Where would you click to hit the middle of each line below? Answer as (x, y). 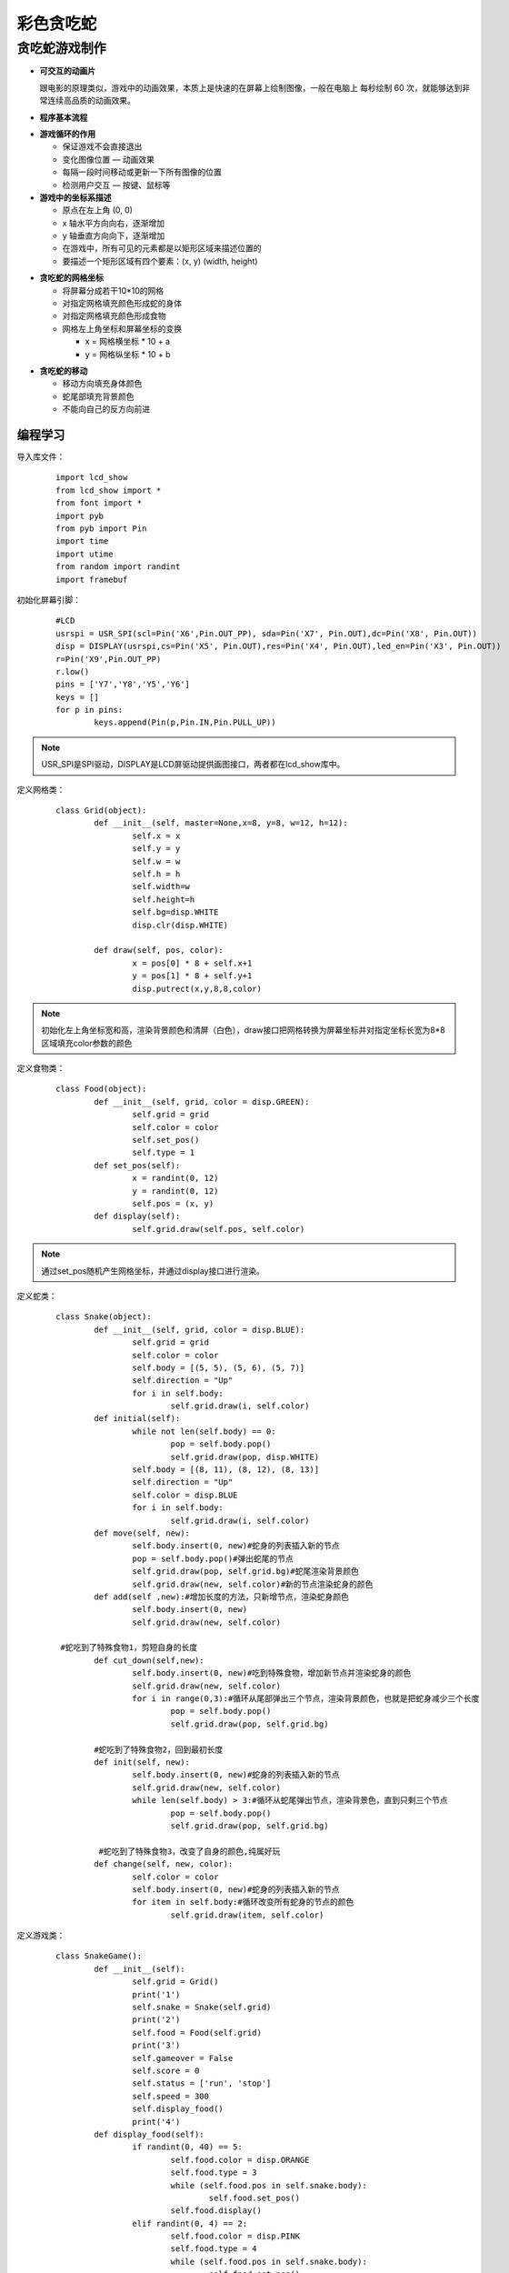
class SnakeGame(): (99, 1956)
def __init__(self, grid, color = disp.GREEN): (202, 1101)
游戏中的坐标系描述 (75, 197)
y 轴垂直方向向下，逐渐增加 (114, 235)
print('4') (156, 2122)
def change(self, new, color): (164, 1864)
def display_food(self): (149, 2134)
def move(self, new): (142, 1533)
